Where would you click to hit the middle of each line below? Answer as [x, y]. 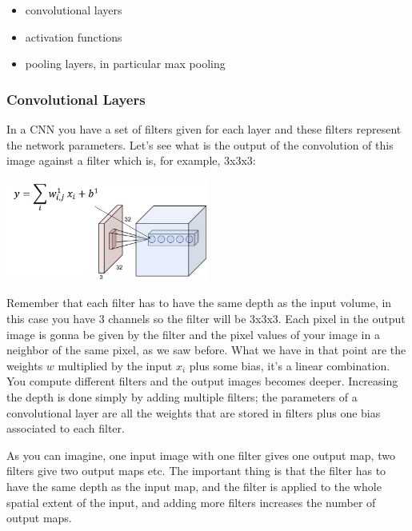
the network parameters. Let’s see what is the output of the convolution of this [200, 144]
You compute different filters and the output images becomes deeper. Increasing [202, 381]
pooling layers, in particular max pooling [125, 64]
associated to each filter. [66, 428]
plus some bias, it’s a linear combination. [290, 365]
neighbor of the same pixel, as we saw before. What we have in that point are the [206, 350]
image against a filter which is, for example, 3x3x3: [131, 160]
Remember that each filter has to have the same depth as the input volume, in [199, 303]
